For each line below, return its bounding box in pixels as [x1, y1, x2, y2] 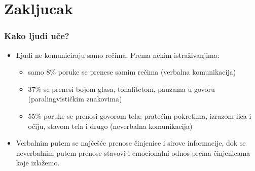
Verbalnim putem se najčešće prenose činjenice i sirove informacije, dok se [16, 138, 246, 148]
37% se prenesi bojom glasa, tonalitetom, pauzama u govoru [28, 83, 215, 94]
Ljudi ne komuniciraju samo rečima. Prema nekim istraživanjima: [16, 49, 220, 60]
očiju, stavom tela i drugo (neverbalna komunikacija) [28, 120, 193, 131]
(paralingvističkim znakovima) [28, 93, 122, 104]
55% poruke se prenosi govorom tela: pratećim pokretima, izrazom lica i [28, 110, 251, 121]
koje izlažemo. [16, 157, 60, 168]
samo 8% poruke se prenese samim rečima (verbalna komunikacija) [28, 66, 236, 77]
